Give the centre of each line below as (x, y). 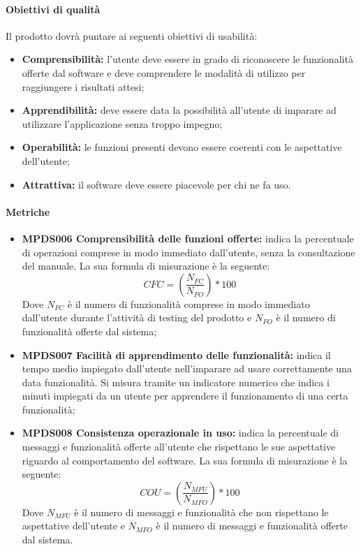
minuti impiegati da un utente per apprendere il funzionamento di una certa (185, 396)
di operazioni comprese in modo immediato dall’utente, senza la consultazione (189, 252)
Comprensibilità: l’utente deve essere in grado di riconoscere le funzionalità (187, 59)
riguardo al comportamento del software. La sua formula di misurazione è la (185, 460)
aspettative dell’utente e (73, 526)
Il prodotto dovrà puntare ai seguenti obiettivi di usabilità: (132, 35)
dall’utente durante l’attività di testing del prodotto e (137, 317)
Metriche (28, 211)
